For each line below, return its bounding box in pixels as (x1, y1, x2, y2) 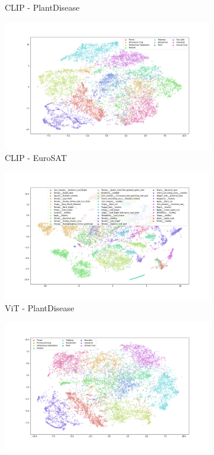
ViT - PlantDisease (5, 302, 74, 314)
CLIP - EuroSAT (5, 151, 67, 164)
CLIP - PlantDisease (5, 1, 80, 13)
